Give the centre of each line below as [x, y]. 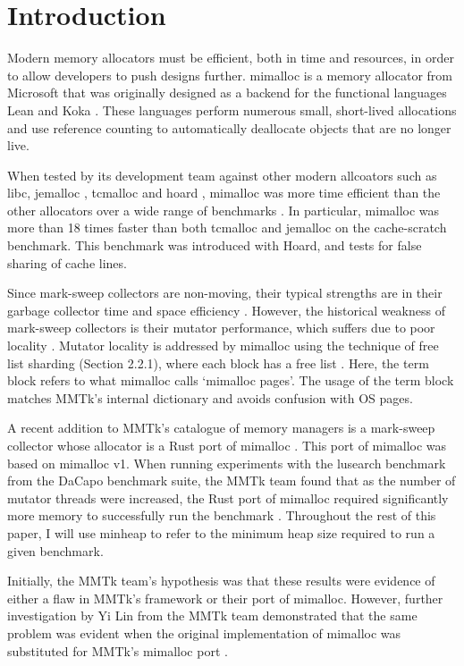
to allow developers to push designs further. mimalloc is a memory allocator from [230, 75]
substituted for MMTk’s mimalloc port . [118, 650]
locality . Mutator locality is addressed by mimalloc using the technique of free [223, 346]
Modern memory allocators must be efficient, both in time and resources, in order [231, 58]
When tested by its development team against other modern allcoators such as [222, 175]
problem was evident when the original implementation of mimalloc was [204, 632]
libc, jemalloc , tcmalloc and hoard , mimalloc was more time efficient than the [224, 193]
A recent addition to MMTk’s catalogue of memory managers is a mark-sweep [221, 428]
